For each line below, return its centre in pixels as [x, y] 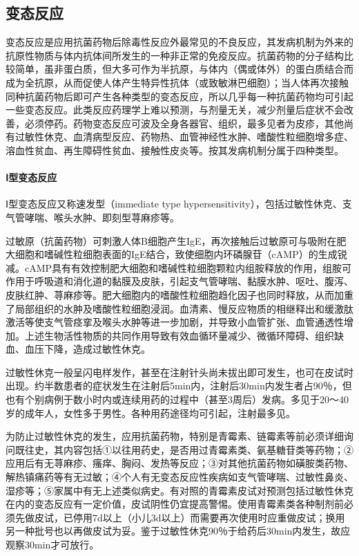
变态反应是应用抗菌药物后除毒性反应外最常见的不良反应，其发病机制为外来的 [179, 42]
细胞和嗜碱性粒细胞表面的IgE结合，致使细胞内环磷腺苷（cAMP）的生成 [176, 254]
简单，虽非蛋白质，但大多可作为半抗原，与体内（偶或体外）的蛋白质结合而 [184, 69]
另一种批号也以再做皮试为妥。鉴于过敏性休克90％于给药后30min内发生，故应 [178, 531]
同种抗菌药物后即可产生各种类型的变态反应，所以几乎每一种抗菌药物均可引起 [179, 96]
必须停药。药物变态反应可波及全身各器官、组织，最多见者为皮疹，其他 [184, 123]
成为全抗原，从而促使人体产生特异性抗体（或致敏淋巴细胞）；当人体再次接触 [177, 82]
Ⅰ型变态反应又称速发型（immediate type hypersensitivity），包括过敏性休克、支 [179, 204]
